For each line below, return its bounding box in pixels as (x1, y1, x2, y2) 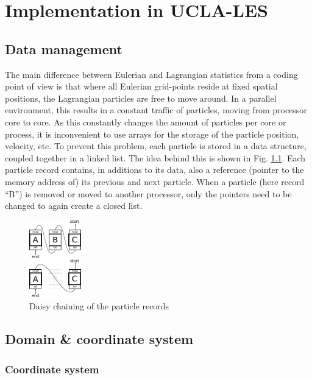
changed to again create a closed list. (5, 199, 143, 212)
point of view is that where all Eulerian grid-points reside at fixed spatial (5, 80, 278, 93)
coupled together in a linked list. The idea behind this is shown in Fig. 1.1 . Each (5, 151, 306, 164)
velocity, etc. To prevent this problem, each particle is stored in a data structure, (5, 139, 307, 152)
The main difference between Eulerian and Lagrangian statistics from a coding (5, 68, 298, 80)
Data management (5, 39, 122, 58)
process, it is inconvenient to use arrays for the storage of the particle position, (5, 127, 299, 140)
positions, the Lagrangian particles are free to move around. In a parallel (5, 91, 277, 104)
